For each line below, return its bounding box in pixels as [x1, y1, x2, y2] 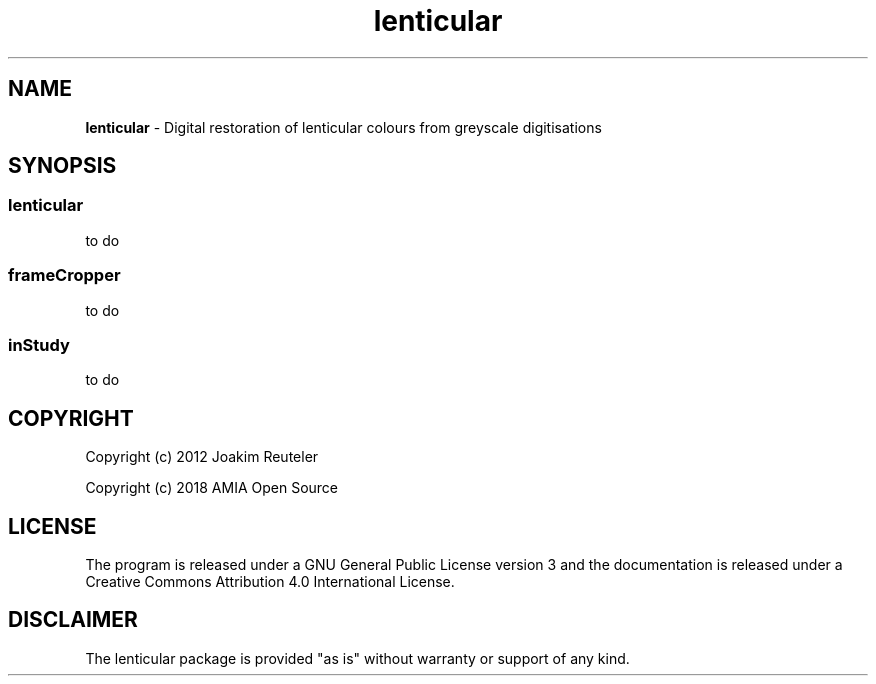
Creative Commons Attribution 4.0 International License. [85, 573, 455, 590]
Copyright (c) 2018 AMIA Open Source [85, 479, 339, 497]
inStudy [8, 334, 70, 355]
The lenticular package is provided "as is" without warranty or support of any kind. [85, 649, 630, 667]
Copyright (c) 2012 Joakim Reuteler [85, 448, 319, 466]
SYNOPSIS [8, 153, 117, 179]
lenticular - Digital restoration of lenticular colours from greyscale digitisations [85, 118, 602, 136]
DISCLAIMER [8, 607, 138, 633]
